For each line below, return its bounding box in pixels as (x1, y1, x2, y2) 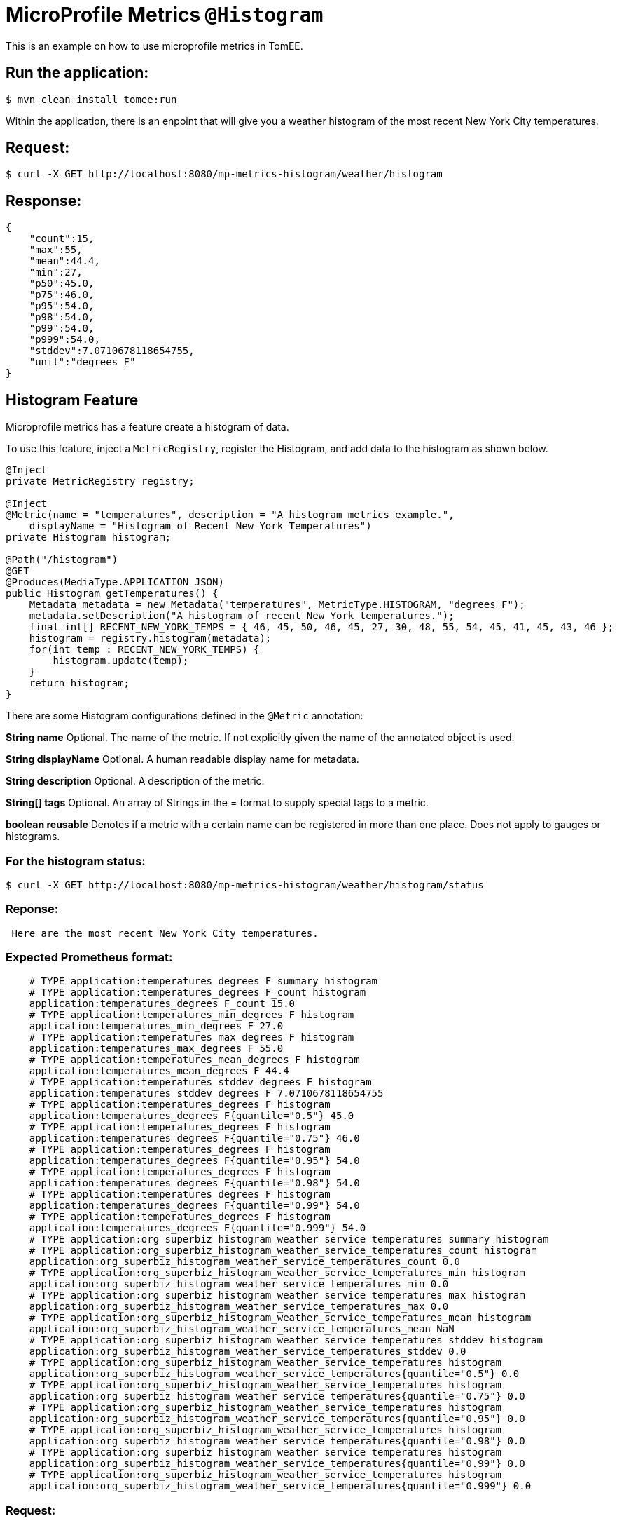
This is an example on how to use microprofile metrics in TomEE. (6, 39, 303, 52)
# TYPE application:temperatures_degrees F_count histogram (29, 987, 366, 999)
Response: (6, 191, 82, 210)
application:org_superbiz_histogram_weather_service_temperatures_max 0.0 (29, 1301, 449, 1313)
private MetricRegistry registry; (6, 475, 195, 487)
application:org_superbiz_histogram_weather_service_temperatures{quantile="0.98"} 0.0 (29, 1435, 525, 1447)
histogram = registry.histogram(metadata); (29, 632, 272, 644)
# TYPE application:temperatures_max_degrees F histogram (29, 1031, 354, 1043)
